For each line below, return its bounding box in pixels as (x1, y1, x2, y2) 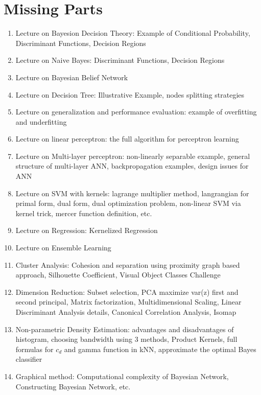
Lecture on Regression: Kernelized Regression (15, 225, 158, 236)
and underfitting (15, 116, 67, 127)
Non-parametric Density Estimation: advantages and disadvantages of (15, 323, 234, 334)
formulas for (15, 343, 54, 354)
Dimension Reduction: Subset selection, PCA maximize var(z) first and (15, 286, 239, 297)
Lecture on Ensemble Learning (15, 242, 111, 253)
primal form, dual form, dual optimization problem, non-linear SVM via (15, 198, 241, 208)
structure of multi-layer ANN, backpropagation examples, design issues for (15, 160, 249, 171)
